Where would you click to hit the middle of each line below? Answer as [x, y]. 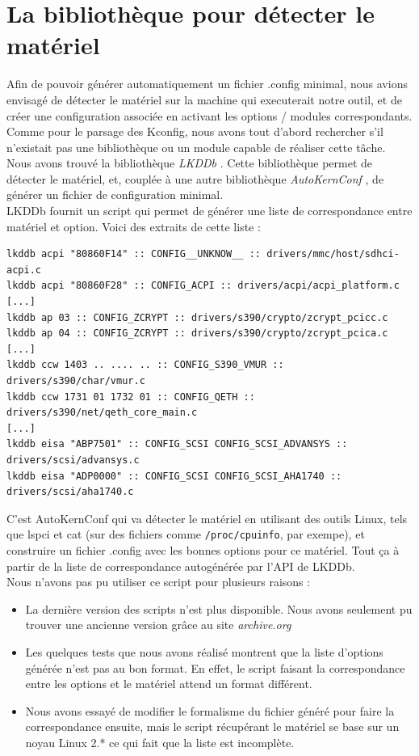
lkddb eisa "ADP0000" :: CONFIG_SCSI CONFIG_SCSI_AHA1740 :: [174, 476]
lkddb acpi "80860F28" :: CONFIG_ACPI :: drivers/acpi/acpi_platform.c [203, 286]
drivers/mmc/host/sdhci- [333, 254]
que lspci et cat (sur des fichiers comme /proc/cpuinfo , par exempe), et [186, 534]
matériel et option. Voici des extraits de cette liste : [134, 226]
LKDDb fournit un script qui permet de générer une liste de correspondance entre [209, 211]
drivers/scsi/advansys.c [73, 460]
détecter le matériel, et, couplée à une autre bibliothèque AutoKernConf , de [195, 178]
